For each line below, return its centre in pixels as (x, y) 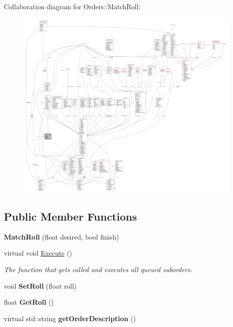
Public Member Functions (70, 216)
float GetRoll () (29, 302)
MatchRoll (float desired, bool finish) (61, 236)
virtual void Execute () (38, 253)
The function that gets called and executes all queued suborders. (98, 269)
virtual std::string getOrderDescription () (70, 318)
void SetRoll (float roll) (40, 285)
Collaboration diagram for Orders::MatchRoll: (72, 6)
